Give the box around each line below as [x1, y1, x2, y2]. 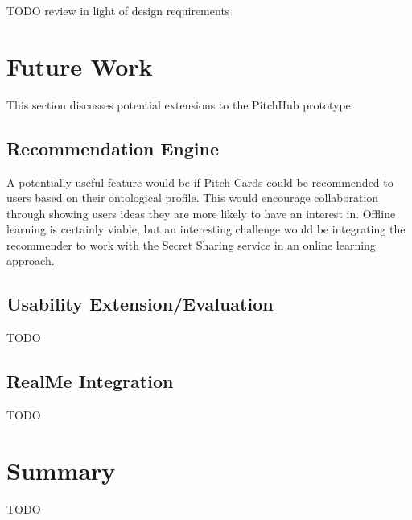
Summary [6, 453, 116, 486]
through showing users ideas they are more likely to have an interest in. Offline [6, 204, 396, 221]
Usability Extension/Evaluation [6, 291, 274, 316]
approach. [6, 252, 55, 269]
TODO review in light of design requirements [6, 2, 230, 19]
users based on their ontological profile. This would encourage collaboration [6, 189, 379, 206]
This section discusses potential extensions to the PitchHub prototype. [6, 96, 354, 113]
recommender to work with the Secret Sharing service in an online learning [6, 236, 376, 253]
